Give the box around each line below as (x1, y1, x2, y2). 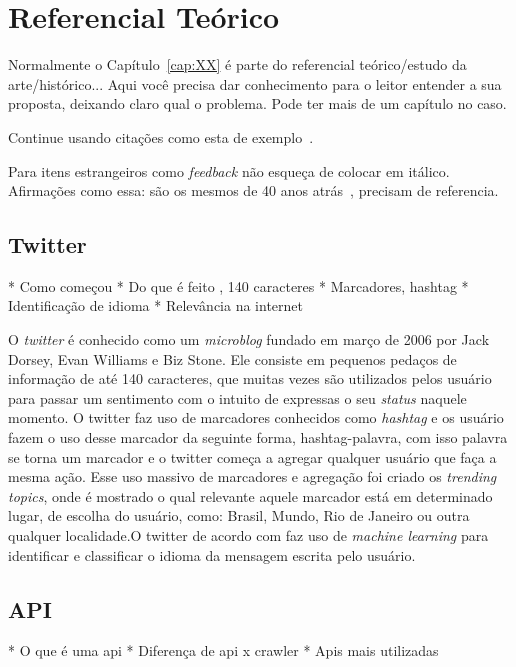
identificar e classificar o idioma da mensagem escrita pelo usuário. (8, 544, 416, 565)
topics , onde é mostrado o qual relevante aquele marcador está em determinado (8, 485, 493, 506)
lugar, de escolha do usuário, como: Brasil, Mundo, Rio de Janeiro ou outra (8, 505, 470, 526)
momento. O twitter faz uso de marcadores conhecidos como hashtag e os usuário (8, 407, 504, 428)
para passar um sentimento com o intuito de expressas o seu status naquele (8, 387, 467, 408)
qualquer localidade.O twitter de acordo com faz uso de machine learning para (8, 525, 489, 546)
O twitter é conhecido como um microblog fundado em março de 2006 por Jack (8, 329, 490, 350)
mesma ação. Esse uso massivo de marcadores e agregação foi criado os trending (8, 466, 497, 487)
